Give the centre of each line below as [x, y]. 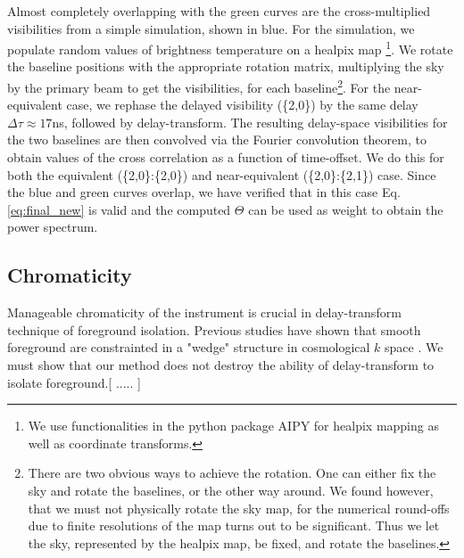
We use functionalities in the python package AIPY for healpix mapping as [233, 426]
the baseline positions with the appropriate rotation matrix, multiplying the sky [226, 66]
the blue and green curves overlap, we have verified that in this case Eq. [204, 192]
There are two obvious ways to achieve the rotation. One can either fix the [232, 473]
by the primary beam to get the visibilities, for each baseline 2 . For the [199, 86]
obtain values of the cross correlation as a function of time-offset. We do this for [226, 157]
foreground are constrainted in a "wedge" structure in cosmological [189, 347]
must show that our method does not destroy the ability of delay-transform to [221, 365]
